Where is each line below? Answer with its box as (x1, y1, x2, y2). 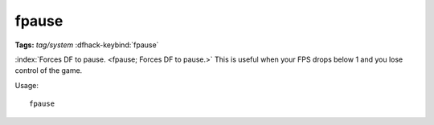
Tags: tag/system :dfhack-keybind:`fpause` (14, 40, 159, 50)
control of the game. (14, 66, 83, 75)
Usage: (14, 80, 39, 90)
